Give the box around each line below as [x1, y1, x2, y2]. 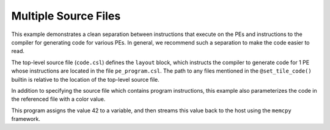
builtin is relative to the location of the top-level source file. [11, 76, 159, 83]
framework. [11, 115, 41, 123]
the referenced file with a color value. [11, 95, 106, 103]
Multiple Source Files [11, 9, 121, 23]
